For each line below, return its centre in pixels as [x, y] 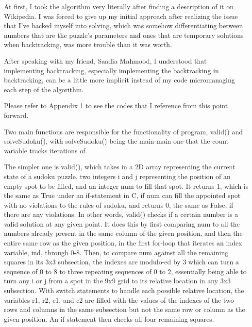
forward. [16, 115]
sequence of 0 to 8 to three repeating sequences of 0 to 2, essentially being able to [125, 271]
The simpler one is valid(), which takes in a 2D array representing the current [120, 167]
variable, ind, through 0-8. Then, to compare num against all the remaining [116, 252]
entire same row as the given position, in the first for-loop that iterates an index [123, 243]
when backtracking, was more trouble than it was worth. [88, 44]
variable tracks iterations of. [46, 150]
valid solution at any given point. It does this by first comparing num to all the [122, 223]
